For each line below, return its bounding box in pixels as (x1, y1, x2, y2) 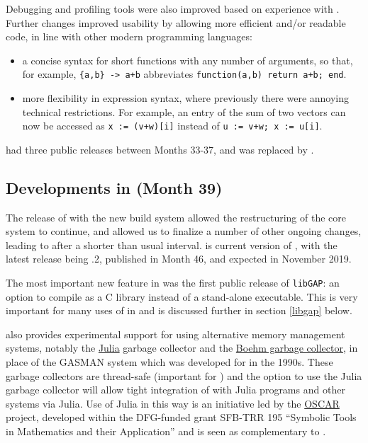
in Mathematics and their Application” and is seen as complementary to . (6, 424, 326, 439)
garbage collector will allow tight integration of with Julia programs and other (6, 382, 345, 397)
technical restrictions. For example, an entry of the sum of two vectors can (22, 104, 346, 119)
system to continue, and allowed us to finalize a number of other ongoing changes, (6, 224, 362, 238)
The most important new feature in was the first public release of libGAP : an (6, 275, 340, 290)
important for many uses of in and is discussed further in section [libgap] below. (6, 303, 352, 318)
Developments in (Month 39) (6, 176, 223, 198)
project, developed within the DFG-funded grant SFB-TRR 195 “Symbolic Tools (6, 410, 357, 425)
